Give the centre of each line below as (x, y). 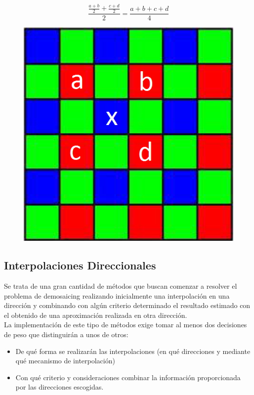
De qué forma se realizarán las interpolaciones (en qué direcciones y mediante (133, 351)
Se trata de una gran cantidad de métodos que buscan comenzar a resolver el (121, 285)
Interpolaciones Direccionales (80, 265)
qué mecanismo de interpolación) (65, 361)
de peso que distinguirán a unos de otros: (66, 334)
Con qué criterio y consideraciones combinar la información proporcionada (128, 377)
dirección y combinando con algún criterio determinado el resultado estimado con (127, 305)
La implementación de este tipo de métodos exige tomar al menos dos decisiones (126, 325)
